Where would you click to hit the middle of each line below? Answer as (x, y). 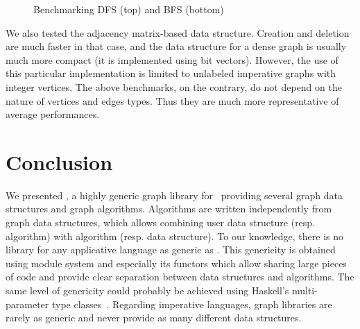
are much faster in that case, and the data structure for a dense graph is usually (176, 46)
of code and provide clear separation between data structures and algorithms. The (180, 277)
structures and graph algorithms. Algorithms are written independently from (169, 209)
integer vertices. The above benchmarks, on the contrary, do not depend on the (174, 86)
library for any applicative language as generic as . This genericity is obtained (171, 250)
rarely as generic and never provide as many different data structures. (154, 318)
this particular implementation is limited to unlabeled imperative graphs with (171, 73)
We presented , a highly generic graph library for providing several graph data (174, 195)
